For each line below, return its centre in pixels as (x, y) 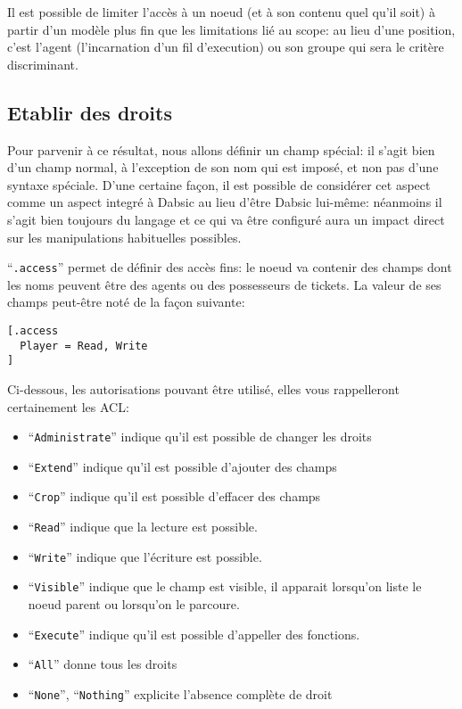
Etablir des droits (90, 112)
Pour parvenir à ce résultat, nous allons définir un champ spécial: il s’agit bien (221, 149)
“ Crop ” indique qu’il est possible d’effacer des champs (174, 496)
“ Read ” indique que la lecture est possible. (143, 527)
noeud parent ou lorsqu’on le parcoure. (134, 604)
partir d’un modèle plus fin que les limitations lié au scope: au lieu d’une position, (231, 29)
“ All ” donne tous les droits (103, 664)
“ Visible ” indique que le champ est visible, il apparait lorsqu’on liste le (225, 586)
